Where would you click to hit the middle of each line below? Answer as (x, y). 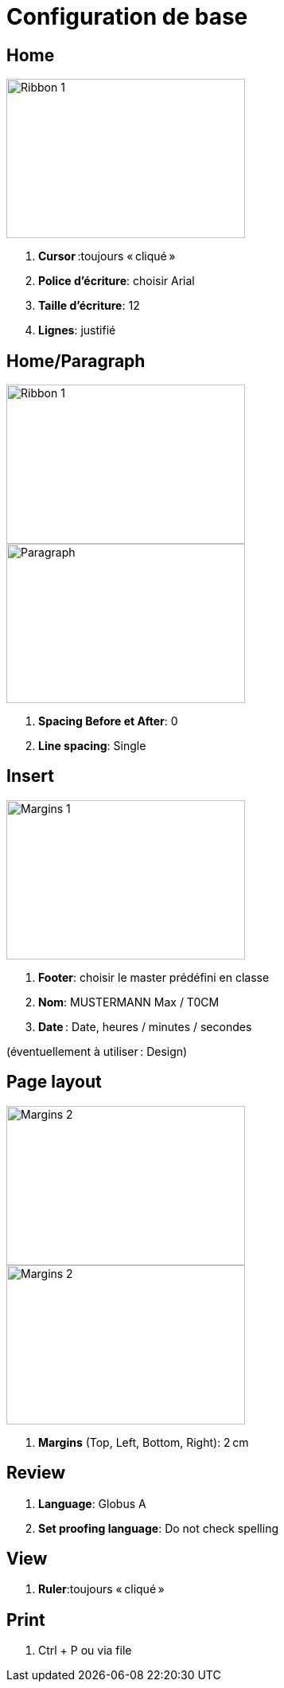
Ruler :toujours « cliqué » (101, 1589)
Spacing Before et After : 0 (108, 721)
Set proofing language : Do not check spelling (158, 1528)
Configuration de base (127, 17)
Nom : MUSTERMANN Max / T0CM (129, 1002)
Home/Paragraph (76, 361)
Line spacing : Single (92, 746)
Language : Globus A (92, 1503)
